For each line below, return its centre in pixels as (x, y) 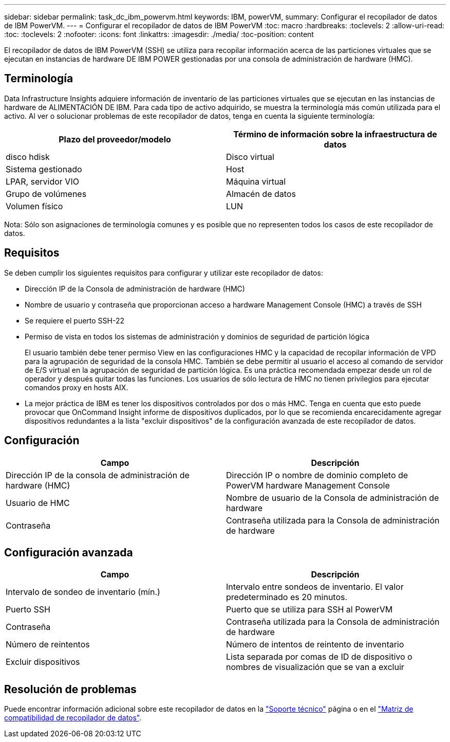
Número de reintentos (48, 645)
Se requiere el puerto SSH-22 (75, 320)
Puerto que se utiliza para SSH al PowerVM (310, 610)
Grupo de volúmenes (46, 194)
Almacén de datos (261, 194)
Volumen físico (34, 206)
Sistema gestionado (44, 169)
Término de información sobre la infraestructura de (335, 134)
